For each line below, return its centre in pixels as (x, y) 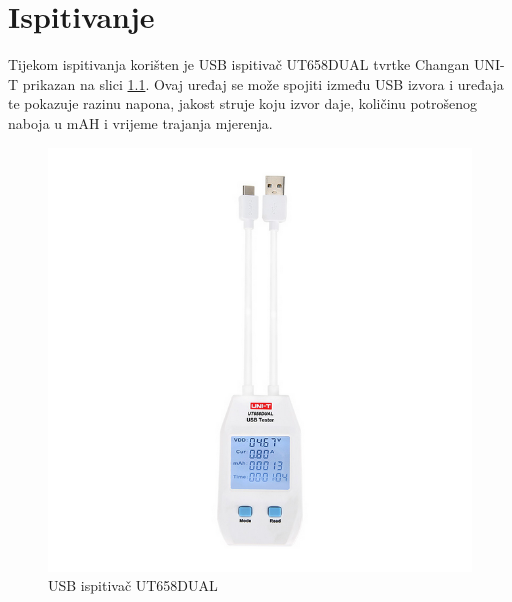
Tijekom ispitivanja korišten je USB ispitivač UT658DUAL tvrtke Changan (239, 64)
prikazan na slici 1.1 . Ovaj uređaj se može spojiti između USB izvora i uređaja (263, 83)
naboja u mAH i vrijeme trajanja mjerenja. (140, 122)
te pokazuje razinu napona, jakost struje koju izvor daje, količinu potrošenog (243, 103)
